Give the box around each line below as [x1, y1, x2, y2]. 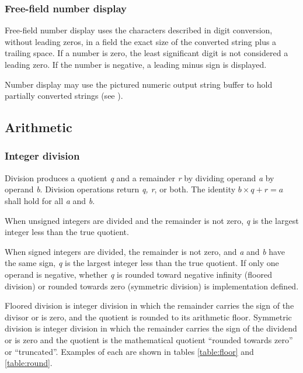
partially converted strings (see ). [5, 89, 123, 102]
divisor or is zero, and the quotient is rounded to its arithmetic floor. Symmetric [5, 310, 292, 323]
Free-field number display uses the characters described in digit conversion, [5, 24, 273, 36]
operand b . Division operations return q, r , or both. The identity [5, 183, 236, 195]
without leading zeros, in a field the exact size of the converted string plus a [5, 35, 277, 47]
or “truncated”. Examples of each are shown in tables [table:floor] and [5, 345, 254, 357]
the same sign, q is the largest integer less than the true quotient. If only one [5, 257, 279, 269]
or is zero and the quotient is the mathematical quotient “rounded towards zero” [5, 333, 293, 346]
